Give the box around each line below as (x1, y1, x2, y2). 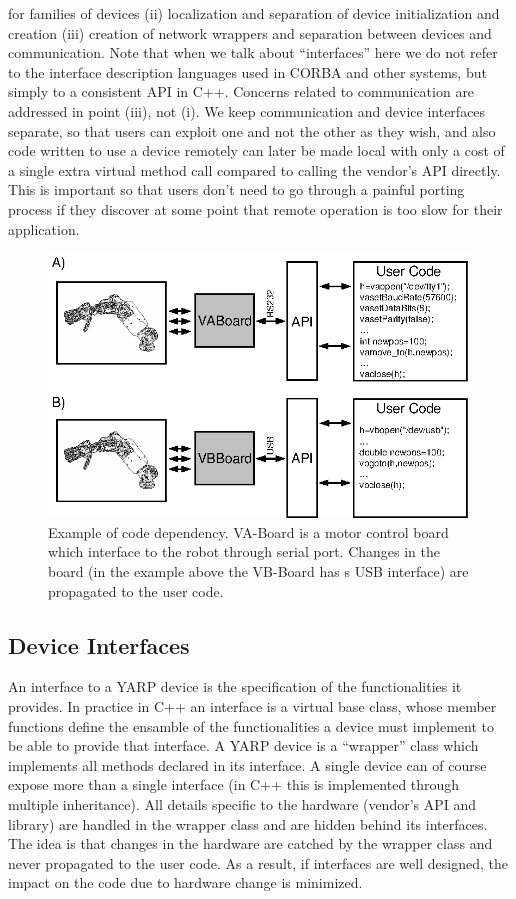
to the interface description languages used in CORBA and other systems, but (8, 61, 487, 82)
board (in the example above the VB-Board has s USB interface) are (48, 560, 469, 581)
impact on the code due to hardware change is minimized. (8, 872, 363, 893)
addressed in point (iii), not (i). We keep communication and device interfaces (8, 100, 486, 121)
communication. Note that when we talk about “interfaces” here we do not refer (8, 42, 498, 63)
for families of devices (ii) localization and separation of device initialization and (8, 3, 500, 23)
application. (8, 218, 80, 239)
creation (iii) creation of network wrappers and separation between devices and (8, 22, 492, 43)
